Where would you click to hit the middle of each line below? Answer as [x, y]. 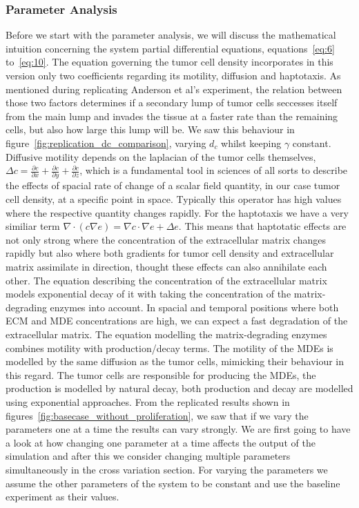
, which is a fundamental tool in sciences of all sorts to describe [214, 170]
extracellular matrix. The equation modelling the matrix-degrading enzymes [166, 334]
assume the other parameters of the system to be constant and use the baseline [173, 483]
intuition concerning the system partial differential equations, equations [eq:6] [170, 48]
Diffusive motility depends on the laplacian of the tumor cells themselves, [161, 156]
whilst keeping [251, 143]
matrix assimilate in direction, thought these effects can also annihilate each [166, 267]
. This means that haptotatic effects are [262, 226]
